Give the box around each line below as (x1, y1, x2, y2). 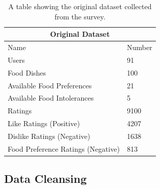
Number (127, 42, 152, 53)
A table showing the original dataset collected (8, 1, 152, 11)
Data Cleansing (4, 171, 87, 186)
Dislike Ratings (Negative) (8, 130, 90, 141)
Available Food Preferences (8, 80, 92, 90)
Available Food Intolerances (8, 92, 94, 103)
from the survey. (54, 11, 106, 21)
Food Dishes (8, 67, 46, 78)
